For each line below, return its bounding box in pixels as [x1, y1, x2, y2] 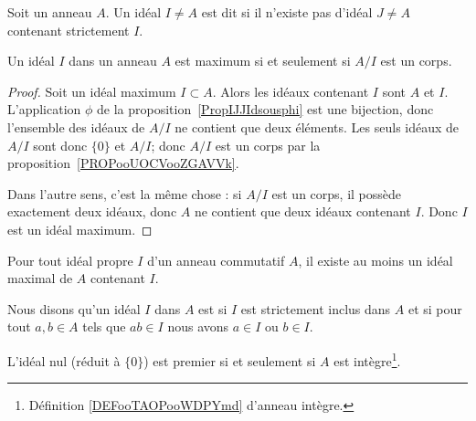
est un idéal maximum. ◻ [7, 219, 153, 238]
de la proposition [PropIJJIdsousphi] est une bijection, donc [97, 100, 434, 119]
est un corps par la [215, 135, 321, 154]
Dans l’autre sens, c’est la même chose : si [7, 184, 242, 203]
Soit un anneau [7, 3, 92, 21]
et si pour [407, 299, 462, 318]
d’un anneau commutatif [147, 250, 285, 269]
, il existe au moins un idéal [298, 250, 453, 269]
